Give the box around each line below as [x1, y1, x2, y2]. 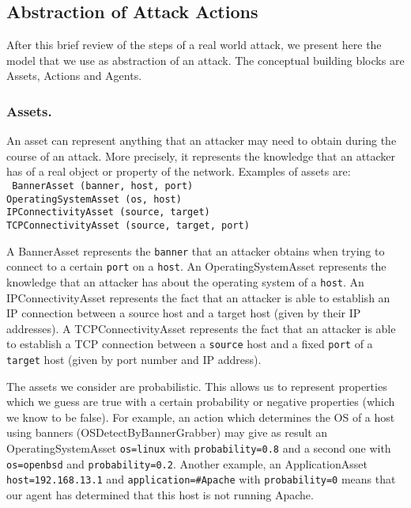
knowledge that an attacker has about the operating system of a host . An [6, 273, 364, 290]
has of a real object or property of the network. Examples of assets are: [6, 163, 351, 180]
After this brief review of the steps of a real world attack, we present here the [6, 36, 382, 53]
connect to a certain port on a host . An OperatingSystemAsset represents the [6, 258, 386, 275]
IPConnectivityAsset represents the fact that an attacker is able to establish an [6, 289, 390, 305]
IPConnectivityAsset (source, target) [6, 207, 210, 218]
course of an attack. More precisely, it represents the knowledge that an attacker [6, 147, 396, 164]
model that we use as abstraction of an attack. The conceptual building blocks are [6, 51, 405, 68]
